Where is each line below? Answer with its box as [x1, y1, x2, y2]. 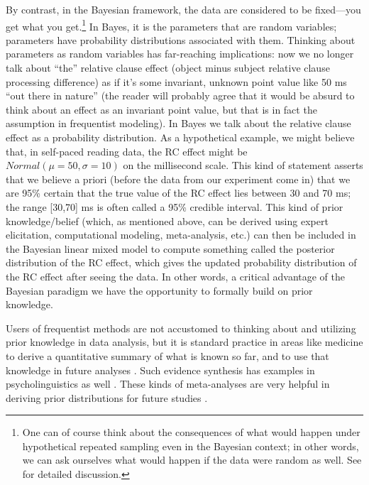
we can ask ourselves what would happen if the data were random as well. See [22, 452, 362, 467]
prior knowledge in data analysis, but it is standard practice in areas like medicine [6, 334, 363, 349]
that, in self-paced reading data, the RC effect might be [6, 143, 248, 158]
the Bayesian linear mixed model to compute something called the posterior [6, 241, 335, 256]
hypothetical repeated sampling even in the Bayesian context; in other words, [22, 438, 359, 453]
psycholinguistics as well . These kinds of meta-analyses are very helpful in [6, 376, 330, 391]
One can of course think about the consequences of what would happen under [22, 425, 360, 440]
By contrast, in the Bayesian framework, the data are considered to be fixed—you [6, 2, 361, 16]
